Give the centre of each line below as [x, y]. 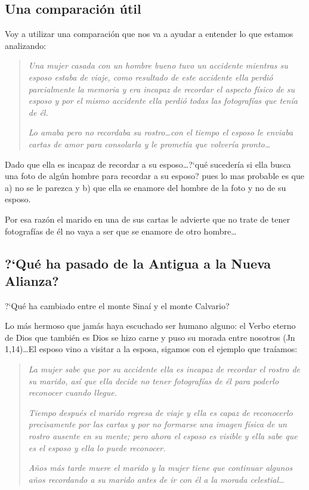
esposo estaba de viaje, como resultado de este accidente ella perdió [151, 77]
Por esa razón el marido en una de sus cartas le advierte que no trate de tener [147, 219]
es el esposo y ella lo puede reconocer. [97, 447]
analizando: [26, 45]
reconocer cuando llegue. [72, 392]
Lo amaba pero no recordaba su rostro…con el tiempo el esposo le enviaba [161, 132]
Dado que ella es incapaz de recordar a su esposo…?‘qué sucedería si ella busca [148, 164]
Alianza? [32, 280]
